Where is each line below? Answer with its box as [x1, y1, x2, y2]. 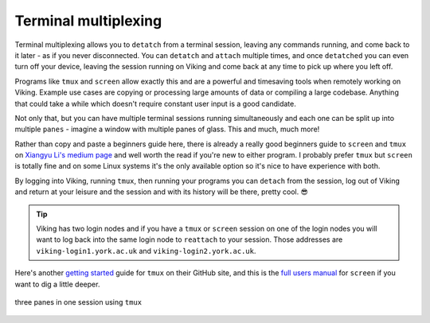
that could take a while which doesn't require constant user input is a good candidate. [14, 99, 296, 108]
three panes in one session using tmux [14, 297, 143, 306]
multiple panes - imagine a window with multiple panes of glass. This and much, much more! [14, 124, 320, 134]
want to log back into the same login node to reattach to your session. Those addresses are [36, 235, 343, 244]
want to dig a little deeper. [14, 279, 100, 289]
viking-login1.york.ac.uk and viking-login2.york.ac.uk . [36, 246, 256, 255]
